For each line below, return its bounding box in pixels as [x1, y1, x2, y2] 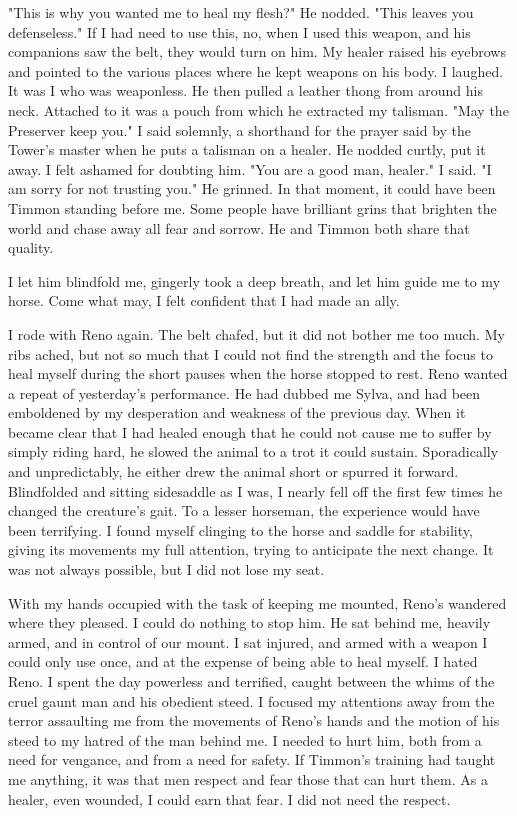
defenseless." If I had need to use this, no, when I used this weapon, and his [8, 21, 471, 42]
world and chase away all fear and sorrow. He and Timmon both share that [8, 217, 470, 238]
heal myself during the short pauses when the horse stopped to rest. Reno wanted [8, 363, 508, 384]
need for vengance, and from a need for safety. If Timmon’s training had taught [8, 749, 496, 770]
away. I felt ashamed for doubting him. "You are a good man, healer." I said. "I [8, 158, 492, 179]
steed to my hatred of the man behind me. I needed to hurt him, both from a [8, 729, 482, 750]
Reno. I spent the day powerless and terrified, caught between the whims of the [8, 671, 495, 691]
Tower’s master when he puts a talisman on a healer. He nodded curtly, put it [8, 139, 486, 160]
